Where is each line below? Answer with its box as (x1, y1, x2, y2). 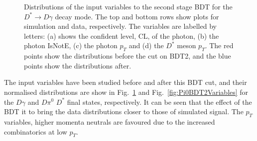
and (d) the (128, 40, 164, 51)
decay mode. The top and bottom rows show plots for (55, 11, 219, 21)
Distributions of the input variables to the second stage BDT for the (24, 1, 233, 11)
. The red (205, 40, 234, 51)
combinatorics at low (4, 126, 67, 137)
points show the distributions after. (24, 60, 131, 70)
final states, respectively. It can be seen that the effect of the (67, 96, 252, 107)
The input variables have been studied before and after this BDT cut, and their (4, 77, 247, 87)
